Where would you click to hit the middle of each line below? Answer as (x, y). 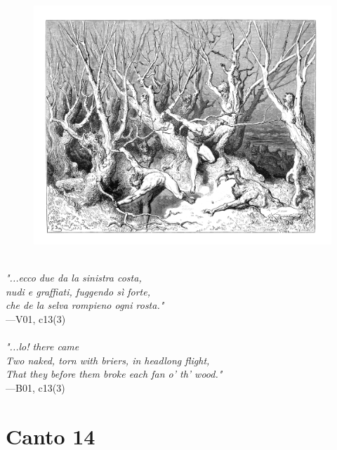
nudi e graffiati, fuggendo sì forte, (78, 291)
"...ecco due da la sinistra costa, (74, 278)
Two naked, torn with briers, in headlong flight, (108, 360)
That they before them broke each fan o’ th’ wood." (114, 374)
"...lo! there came (42, 346)
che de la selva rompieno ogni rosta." (85, 305)
